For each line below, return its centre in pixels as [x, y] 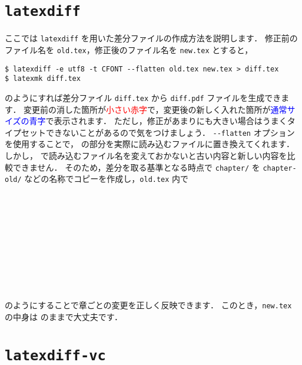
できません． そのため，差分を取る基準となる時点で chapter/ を [136, 167]
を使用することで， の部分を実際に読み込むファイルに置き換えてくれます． [150, 144]
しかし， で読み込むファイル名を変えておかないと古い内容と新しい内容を [146, 155]
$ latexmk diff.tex [43, 79]
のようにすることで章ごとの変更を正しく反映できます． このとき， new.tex [148, 305]
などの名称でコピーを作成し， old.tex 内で [107, 179]
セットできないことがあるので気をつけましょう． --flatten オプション [158, 132]
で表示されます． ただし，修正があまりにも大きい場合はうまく [166, 121]
